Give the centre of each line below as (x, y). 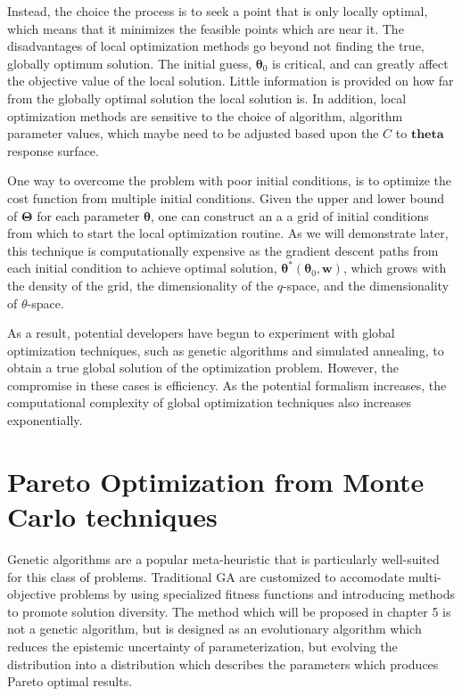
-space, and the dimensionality (366, 285)
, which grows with (395, 268)
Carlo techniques (112, 516)
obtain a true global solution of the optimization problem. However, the (203, 368)
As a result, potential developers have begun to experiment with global (201, 333)
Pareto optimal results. (70, 681)
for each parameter (88, 215)
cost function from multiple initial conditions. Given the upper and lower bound (226, 197)
